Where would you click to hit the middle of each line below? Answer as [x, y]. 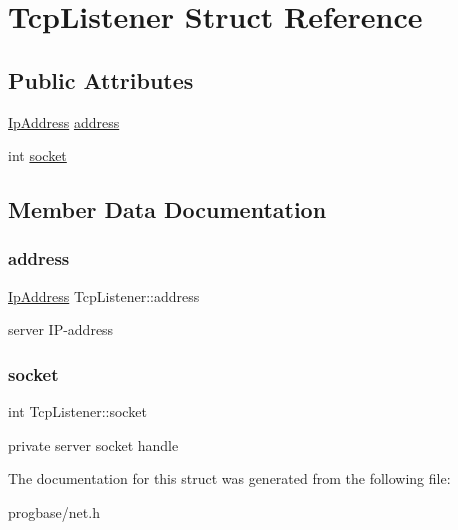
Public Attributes [101, 79]
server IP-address [61, 329]
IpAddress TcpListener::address [104, 295]
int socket [37, 155]
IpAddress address [64, 121]
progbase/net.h [54, 511]
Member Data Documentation [167, 209]
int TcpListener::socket [77, 411]
